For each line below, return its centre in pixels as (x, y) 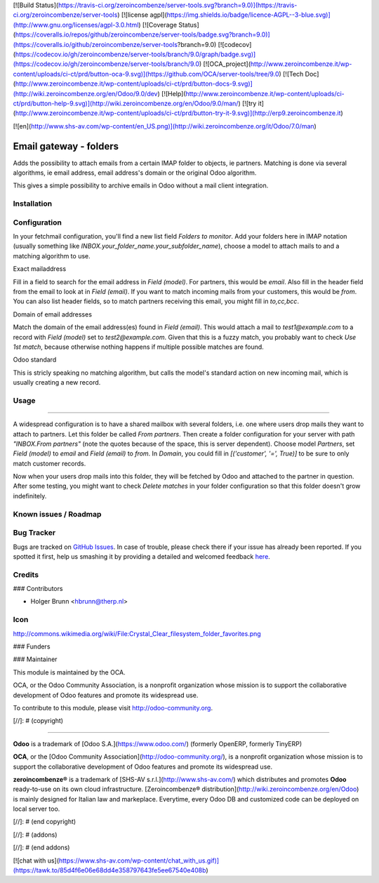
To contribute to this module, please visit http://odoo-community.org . (113, 708)
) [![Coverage (158, 25)
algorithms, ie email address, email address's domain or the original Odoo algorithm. (135, 173)
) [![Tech (291, 74)
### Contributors (38, 589)
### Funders (32, 646)
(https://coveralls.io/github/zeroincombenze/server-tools (95, 44)
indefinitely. (30, 496)
